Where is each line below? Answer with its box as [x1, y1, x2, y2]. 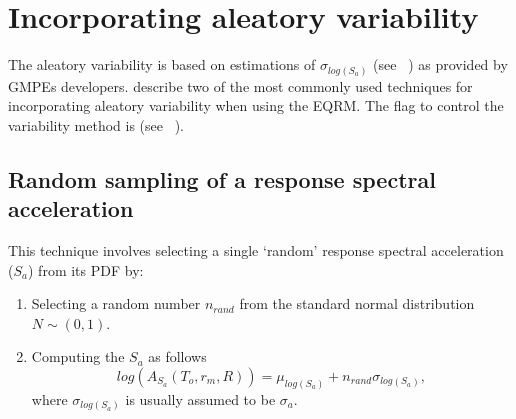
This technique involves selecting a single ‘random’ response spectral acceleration [8, 240, 504, 261]
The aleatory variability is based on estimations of [8, 54, 316, 75]
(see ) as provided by [373, 54, 508, 75]
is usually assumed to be [125, 388, 276, 409]
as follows [148, 346, 207, 367]
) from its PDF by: [28, 259, 144, 280]
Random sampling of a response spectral [8, 163, 436, 194]
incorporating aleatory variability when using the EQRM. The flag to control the [8, 95, 504, 116]
